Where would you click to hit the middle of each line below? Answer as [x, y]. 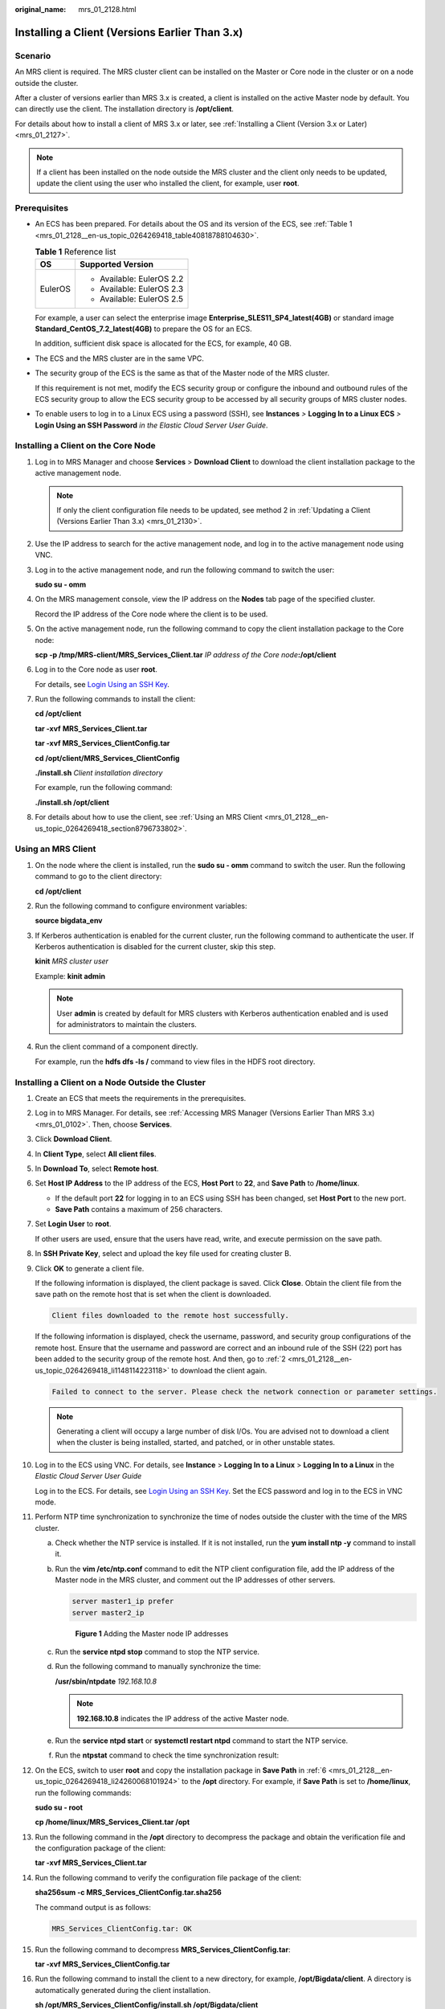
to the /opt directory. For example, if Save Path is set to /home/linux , [296, 1782]
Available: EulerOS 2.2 [142, 279]
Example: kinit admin [70, 976]
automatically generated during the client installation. [123, 1990]
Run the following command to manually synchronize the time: [158, 1667]
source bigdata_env [69, 921]
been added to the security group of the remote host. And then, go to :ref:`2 [160, 1359]
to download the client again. [219, 1370]
